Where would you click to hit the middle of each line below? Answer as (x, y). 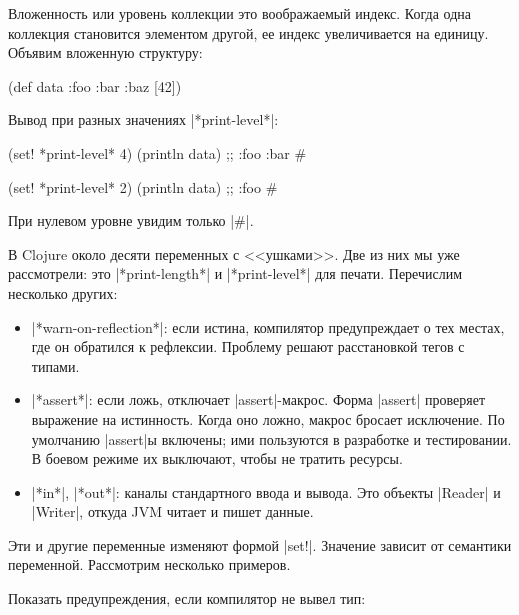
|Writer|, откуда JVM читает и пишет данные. (172, 511)
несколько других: (63, 292)
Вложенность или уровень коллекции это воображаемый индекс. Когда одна (239, 13)
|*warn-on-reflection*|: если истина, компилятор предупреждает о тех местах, (268, 326)
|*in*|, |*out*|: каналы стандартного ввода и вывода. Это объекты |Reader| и (266, 491)
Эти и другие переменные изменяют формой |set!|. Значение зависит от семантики (260, 544)
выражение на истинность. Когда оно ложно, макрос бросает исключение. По (268, 418)
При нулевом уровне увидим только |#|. (131, 220)
